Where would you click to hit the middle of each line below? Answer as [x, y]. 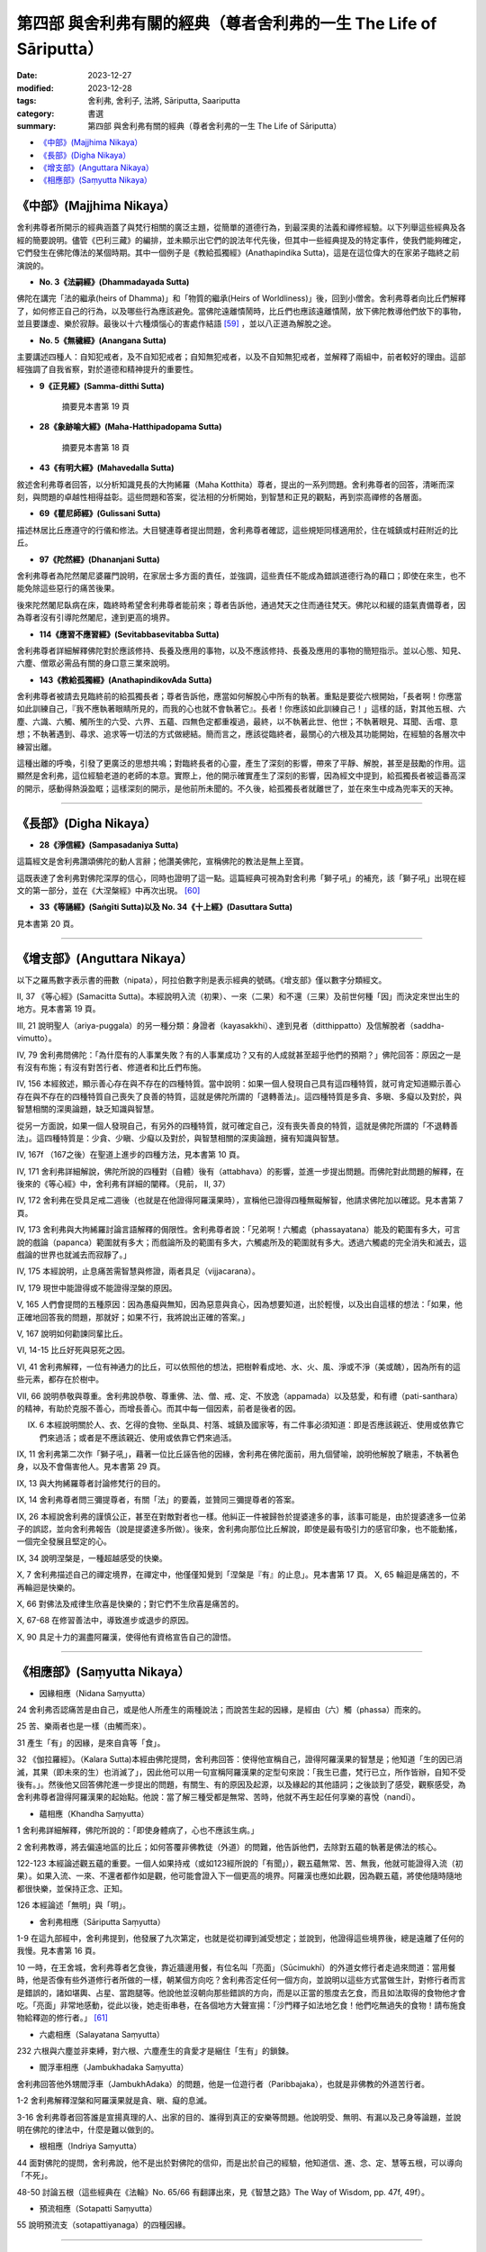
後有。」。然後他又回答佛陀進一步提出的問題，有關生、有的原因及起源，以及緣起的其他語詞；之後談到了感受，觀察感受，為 [241, 1784]
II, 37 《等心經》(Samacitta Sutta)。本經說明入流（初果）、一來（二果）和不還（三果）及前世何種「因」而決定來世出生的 [238, 996]
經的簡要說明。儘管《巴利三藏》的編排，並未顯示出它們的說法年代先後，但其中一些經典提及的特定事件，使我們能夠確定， [241, 240]
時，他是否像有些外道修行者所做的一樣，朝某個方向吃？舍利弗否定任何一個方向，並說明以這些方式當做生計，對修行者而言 [241, 1980]
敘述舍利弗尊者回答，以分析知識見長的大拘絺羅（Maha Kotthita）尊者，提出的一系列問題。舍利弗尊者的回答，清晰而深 [235, 484]
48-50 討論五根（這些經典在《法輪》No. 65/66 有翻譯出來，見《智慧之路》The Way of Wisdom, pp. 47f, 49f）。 [223, 2192]
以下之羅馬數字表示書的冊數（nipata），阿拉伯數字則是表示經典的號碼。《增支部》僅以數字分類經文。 [202, 980]
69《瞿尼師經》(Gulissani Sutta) [100, 513]
